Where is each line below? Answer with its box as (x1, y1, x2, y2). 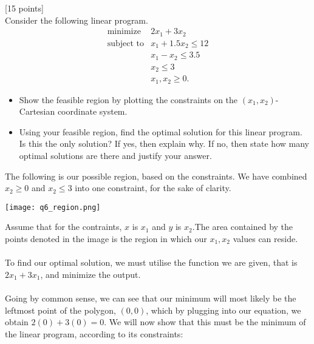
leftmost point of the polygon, (5, 303, 116, 316)
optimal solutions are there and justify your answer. (19, 149, 212, 161)
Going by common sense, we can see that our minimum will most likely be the (5, 291, 296, 304)
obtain (5, 315, 29, 328)
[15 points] (5, 2, 44, 14)
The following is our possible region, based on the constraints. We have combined (5, 169, 307, 182)
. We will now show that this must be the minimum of (104, 315, 306, 328)
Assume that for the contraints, (5, 220, 122, 233)
